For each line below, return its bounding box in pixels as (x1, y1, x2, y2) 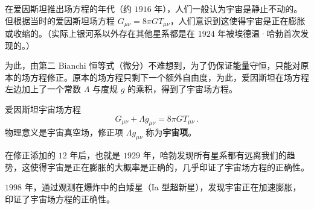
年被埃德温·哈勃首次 (217, 27, 301, 40)
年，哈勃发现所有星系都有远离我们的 (143, 149, 287, 161)
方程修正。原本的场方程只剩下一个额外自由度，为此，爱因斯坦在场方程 (30, 70, 309, 83)
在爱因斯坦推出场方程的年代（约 (5, 2, 132, 14)
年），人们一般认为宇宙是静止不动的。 (154, 2, 303, 14)
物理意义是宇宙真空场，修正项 (5, 126, 123, 139)
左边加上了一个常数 (5, 83, 81, 95)
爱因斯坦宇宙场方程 (5, 103, 81, 116)
